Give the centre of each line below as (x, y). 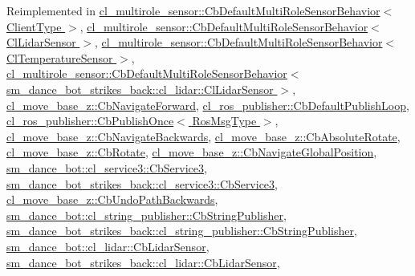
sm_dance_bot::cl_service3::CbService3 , (107, 167)
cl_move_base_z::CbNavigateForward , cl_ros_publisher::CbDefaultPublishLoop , (208, 105)
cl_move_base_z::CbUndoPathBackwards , (112, 199)
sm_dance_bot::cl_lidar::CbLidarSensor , (108, 246)
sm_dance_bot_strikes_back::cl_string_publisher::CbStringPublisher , (182, 231)
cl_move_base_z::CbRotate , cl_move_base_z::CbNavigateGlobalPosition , (192, 152)
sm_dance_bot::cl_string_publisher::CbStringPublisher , (146, 215)
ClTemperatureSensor (60, 57)
